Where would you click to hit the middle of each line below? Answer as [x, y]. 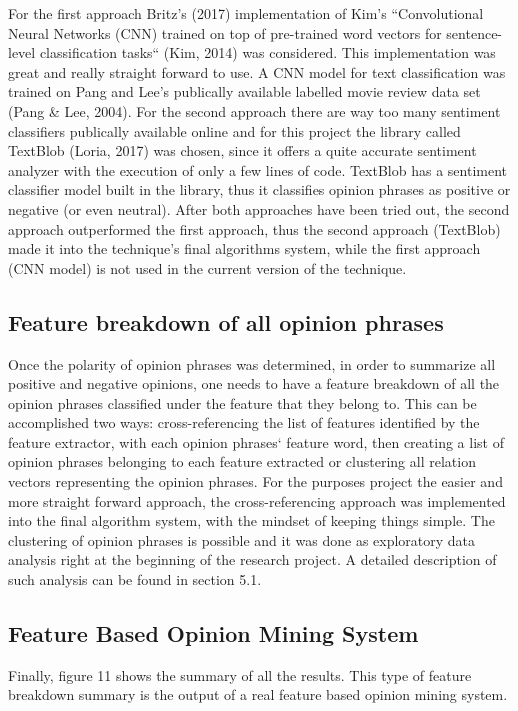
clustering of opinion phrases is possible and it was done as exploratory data [242, 539]
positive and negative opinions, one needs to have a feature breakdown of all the [254, 383]
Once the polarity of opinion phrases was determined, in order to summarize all [252, 363]
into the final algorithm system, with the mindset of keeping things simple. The [251, 520]
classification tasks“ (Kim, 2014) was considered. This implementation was [267, 52]
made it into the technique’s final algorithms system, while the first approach [244, 248]
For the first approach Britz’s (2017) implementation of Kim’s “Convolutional [246, 13]
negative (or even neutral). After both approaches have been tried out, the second [259, 208]
